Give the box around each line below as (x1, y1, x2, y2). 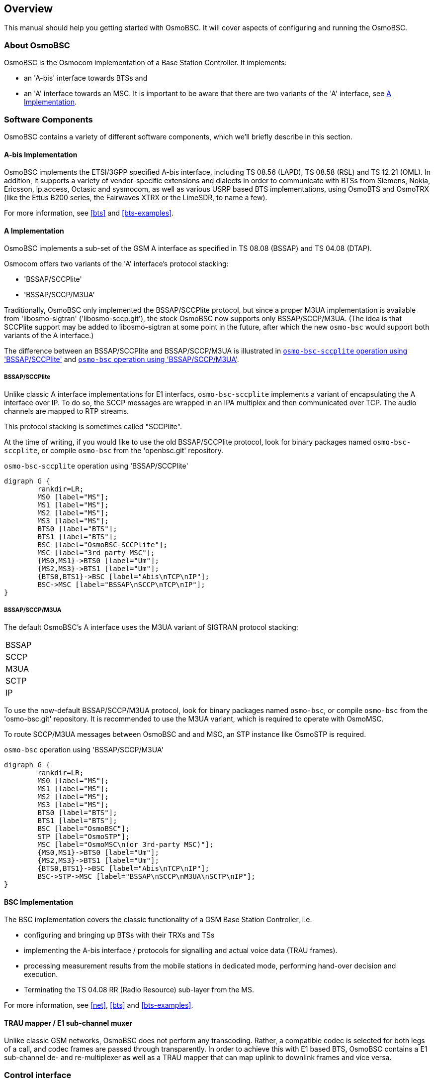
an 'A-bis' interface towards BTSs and (24, 74, 148, 83)
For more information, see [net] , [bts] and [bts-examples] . (4, 1001, 193, 1010)
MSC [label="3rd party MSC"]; (37, 549, 155, 557)
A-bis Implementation (4, 150, 78, 159)
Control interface (4, 1070, 72, 1080)
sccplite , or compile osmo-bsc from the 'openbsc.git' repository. (4, 446, 223, 455)
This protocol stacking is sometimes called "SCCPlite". (4, 422, 182, 431)
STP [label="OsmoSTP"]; (37, 832, 130, 841)
